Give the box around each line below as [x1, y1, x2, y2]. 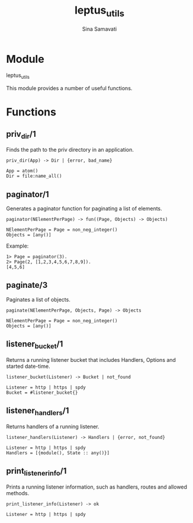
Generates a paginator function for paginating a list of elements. [6, 205, 163, 212]
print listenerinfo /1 [6, 466, 67, 477]
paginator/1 [6, 189, 49, 199]
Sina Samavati [82, 25, 117, 33]
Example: [6, 242, 29, 249]
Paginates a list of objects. [6, 296, 71, 303]
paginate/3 [6, 280, 48, 290]
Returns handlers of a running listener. [6, 423, 99, 430]
